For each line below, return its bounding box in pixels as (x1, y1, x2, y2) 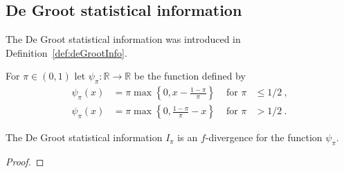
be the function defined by (134, 69, 246, 83)
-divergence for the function (205, 130, 323, 145)
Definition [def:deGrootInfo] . (6, 45, 127, 60)
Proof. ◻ (6, 154, 44, 169)
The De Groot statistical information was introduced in (6, 32, 241, 46)
